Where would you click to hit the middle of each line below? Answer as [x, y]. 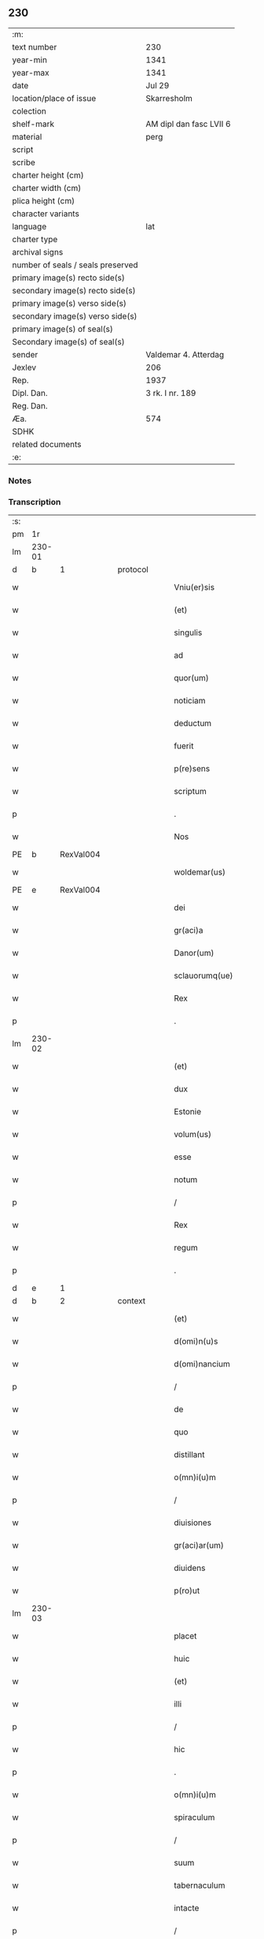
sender [25, 354]
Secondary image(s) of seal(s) [68, 341]
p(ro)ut [187, 1590]
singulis [188, 632]
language [29, 226]
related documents [47, 444]
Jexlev [24, 367]
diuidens [190, 1568]
